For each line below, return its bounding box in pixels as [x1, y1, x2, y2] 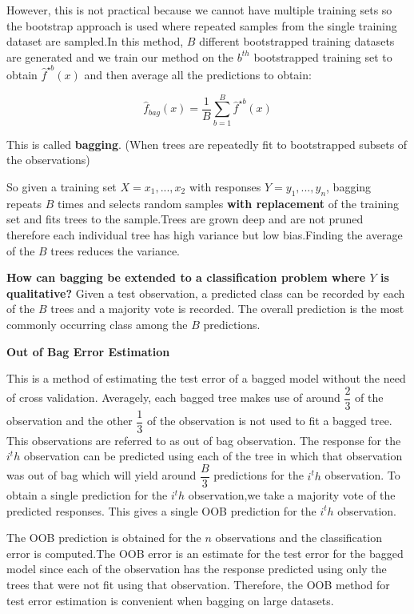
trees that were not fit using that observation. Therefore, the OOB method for [6, 576, 390, 593]
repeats [6, 195, 42, 211]
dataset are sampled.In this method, [6, 33, 184, 50]
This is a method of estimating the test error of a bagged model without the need [6, 370, 406, 387]
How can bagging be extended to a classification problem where [6, 269, 366, 286]
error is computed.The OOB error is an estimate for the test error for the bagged [6, 544, 404, 561]
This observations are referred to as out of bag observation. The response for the [6, 431, 401, 448]
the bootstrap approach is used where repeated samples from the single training [6, 17, 397, 34]
